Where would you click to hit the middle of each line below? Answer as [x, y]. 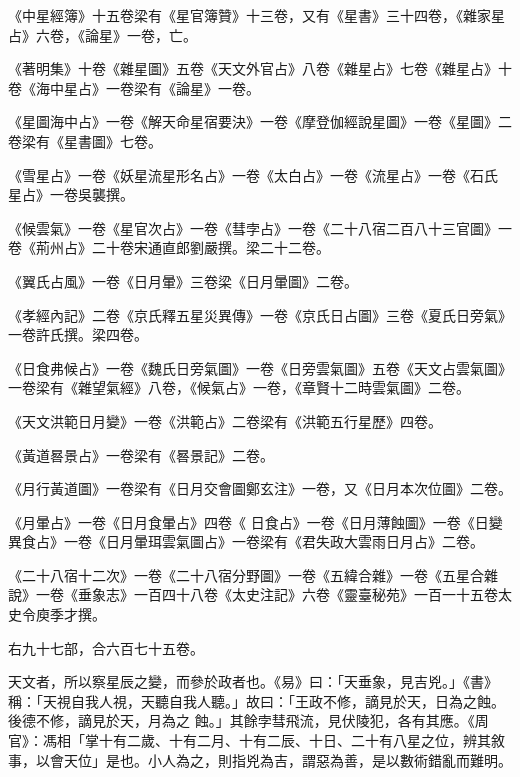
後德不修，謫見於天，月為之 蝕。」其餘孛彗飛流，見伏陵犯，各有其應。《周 [248, 720]
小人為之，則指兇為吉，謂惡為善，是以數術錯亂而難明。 [329, 759]
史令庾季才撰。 [57, 614]
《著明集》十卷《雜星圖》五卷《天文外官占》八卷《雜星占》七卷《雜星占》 [253, 68]
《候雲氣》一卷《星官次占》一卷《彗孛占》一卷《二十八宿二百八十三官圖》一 [260, 227]
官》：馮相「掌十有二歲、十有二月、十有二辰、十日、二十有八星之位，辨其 [249, 740]
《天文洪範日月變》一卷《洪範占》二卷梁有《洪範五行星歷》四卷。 [225, 420]
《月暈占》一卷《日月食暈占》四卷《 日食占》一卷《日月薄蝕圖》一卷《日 [248, 521]
